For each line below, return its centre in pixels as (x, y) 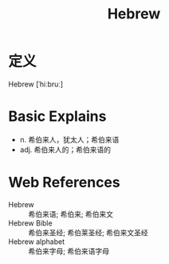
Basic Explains (57, 116)
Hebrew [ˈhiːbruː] (36, 84)
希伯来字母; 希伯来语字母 (69, 251)
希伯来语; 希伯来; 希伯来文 (71, 214)
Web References (65, 183)
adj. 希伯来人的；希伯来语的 (65, 150)
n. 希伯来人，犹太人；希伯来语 (69, 139)
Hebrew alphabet (37, 242)
